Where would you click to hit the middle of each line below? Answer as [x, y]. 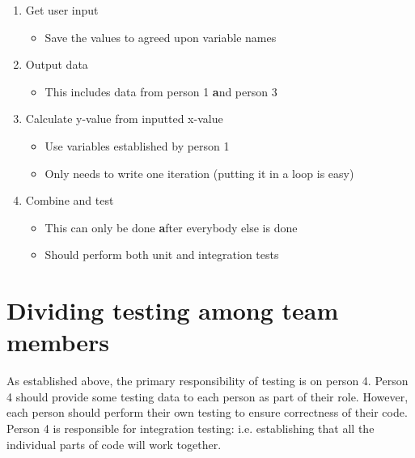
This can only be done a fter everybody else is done [171, 227]
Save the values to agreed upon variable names [161, 37]
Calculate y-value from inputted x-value [124, 119]
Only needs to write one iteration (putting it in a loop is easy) [199, 173]
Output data [57, 64]
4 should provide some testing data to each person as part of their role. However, [207, 396]
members [58, 342]
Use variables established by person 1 [137, 145]
